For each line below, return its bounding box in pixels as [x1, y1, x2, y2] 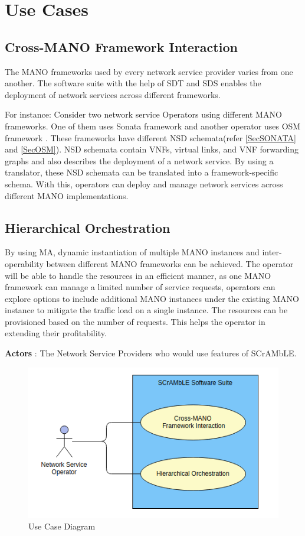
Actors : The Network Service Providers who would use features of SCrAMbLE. [5, 347, 297, 359]
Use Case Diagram [28, 520, 96, 532]
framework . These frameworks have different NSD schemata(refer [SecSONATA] [5, 131, 296, 144]
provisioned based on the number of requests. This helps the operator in [5, 315, 265, 327]
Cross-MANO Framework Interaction [5, 37, 238, 56]
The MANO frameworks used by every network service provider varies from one [5, 65, 293, 77]
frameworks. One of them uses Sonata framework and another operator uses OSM [5, 119, 301, 132]
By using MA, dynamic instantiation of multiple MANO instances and [5, 246, 260, 258]
